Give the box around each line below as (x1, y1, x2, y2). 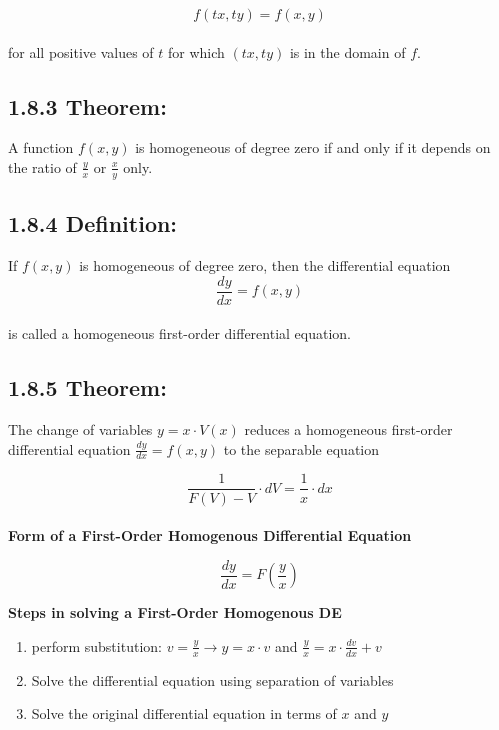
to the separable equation (223, 438, 380, 459)
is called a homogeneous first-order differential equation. (8, 323, 351, 344)
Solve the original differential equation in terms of (31, 703, 337, 724)
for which (168, 41, 225, 62)
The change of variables (8, 419, 153, 440)
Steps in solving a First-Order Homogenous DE (8, 602, 342, 623)
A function (8, 137, 74, 158)
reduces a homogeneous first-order (244, 419, 453, 440)
